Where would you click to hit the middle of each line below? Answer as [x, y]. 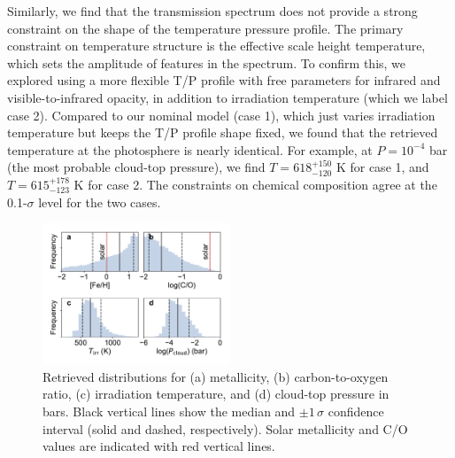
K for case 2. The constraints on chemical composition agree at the [255, 184]
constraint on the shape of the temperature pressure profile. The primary [205, 28]
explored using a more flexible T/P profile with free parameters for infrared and [224, 80]
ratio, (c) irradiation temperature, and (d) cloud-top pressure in [216, 394]
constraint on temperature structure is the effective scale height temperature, [216, 46]
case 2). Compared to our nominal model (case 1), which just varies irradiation [221, 115]
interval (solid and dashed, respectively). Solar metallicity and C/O [225, 428]
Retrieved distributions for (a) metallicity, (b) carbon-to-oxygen [216, 376]
